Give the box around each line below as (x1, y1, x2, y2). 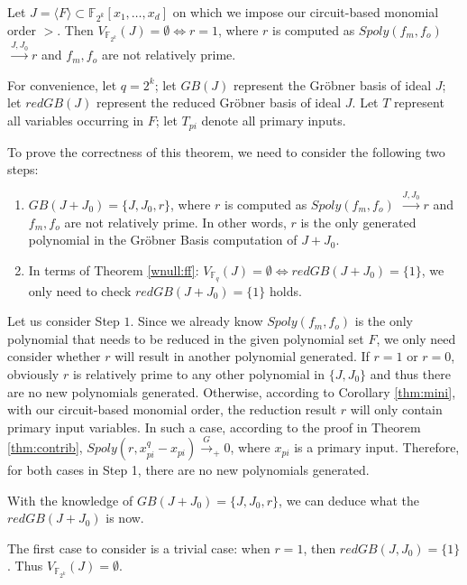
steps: (7, 160, 39, 179)
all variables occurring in (7, 111, 144, 130)
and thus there (370, 364, 451, 383)
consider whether (7, 347, 101, 366)
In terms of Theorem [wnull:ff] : (28, 260, 199, 279)
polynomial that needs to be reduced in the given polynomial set (7, 329, 364, 348)
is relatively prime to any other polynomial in (72, 364, 325, 383)
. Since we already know (130, 311, 263, 330)
